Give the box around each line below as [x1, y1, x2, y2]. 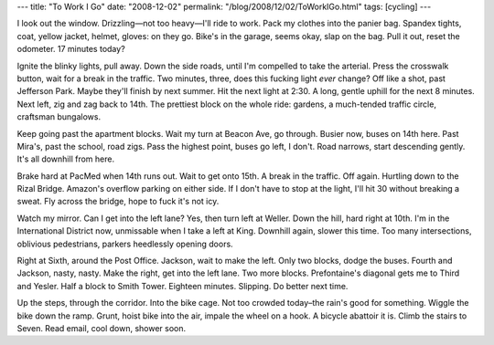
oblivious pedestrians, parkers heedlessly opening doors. [16, 238, 233, 249]
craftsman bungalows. [16, 111, 101, 122]
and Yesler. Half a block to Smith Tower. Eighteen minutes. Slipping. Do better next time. [16, 280, 349, 291]
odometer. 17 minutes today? [16, 44, 125, 55]
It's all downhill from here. [16, 153, 114, 164]
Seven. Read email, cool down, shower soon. [16, 322, 187, 333]
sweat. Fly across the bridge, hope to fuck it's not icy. [16, 196, 220, 207]
